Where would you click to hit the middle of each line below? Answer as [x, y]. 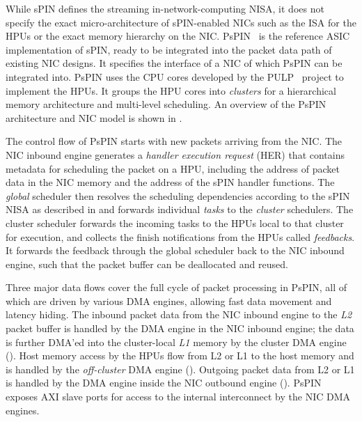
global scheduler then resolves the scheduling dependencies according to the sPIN [178, 195]
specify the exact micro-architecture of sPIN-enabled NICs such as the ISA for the [181, 22]
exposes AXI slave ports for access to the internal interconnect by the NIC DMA [178, 397]
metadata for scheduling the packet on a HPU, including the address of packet [173, 168]
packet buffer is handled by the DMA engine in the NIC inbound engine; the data [180, 328]
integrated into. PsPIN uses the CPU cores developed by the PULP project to [175, 76]
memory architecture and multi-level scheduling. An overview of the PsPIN [166, 104]
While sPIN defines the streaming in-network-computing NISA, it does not [165, 8]
